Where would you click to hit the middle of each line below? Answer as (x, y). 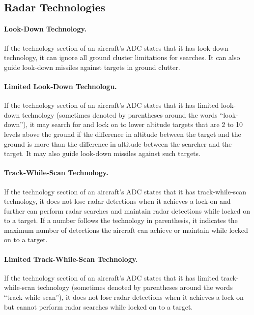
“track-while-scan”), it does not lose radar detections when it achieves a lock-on (124, 297)
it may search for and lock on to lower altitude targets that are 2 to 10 (136, 124)
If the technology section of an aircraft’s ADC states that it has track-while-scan (125, 191)
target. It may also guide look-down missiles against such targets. (102, 153)
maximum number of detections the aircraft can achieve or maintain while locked (126, 230)
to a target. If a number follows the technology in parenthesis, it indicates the (121, 220)
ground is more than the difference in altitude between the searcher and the (118, 143)
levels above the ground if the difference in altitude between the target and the (123, 134)
